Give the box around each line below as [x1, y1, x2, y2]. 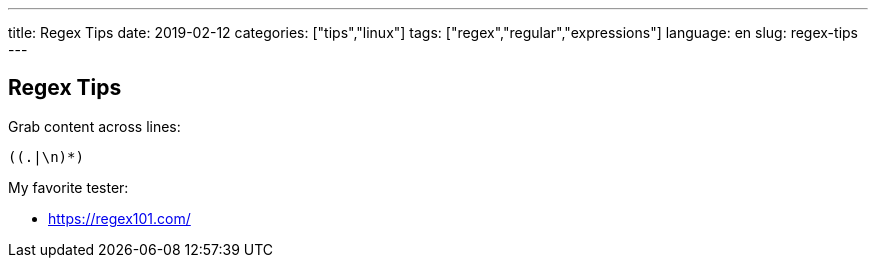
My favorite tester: [8, 178, 129, 196]
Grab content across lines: [8, 117, 181, 135]
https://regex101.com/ [48, 209, 191, 227]
